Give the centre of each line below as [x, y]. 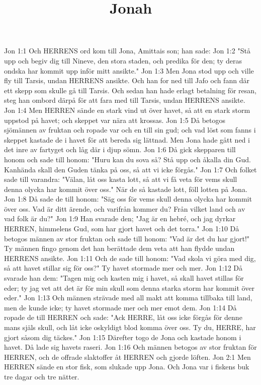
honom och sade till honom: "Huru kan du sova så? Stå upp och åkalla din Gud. [127, 159]
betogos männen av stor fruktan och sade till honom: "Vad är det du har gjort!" [127, 238]
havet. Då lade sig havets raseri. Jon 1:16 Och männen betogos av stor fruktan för [130, 347]
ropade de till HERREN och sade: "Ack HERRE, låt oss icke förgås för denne [123, 317]
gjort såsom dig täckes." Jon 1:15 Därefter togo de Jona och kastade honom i [123, 337]
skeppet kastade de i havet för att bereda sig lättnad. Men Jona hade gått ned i [127, 139]
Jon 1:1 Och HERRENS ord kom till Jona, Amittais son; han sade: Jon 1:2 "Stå [127, 51]
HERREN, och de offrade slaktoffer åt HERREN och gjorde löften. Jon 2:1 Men [127, 357]
